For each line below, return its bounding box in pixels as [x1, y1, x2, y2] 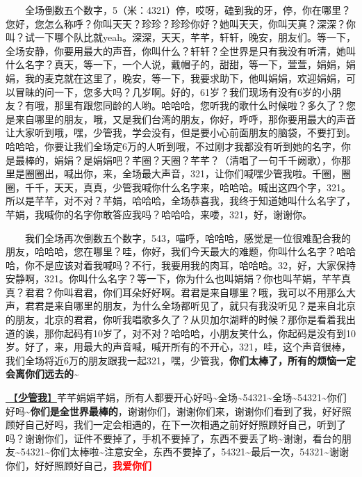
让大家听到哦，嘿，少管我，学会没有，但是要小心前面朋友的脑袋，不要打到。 [6, 125, 356, 140]
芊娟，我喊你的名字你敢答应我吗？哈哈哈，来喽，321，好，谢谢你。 [6, 207, 312, 221]
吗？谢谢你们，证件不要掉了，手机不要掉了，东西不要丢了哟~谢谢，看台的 [6, 430, 342, 445]
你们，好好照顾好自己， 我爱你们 [6, 458, 151, 472]
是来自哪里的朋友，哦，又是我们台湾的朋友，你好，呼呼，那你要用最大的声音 [6, 111, 356, 126]
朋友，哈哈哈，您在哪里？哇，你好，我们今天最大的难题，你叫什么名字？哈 [6, 244, 346, 259]
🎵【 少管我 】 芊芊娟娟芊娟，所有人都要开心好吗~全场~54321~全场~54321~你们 [6, 390, 347, 405]
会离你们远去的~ [6, 366, 79, 381]
